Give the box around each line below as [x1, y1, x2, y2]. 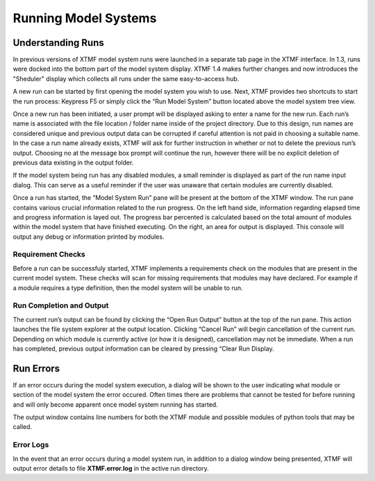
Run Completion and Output [12, 301, 109, 310]
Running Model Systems [12, 10, 157, 26]
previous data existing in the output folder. [12, 158, 134, 167]
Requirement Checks [12, 250, 86, 260]
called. [12, 423, 33, 431]
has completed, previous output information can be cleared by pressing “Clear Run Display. [12, 344, 274, 353]
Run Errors [12, 362, 60, 374]
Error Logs [12, 440, 49, 450]
